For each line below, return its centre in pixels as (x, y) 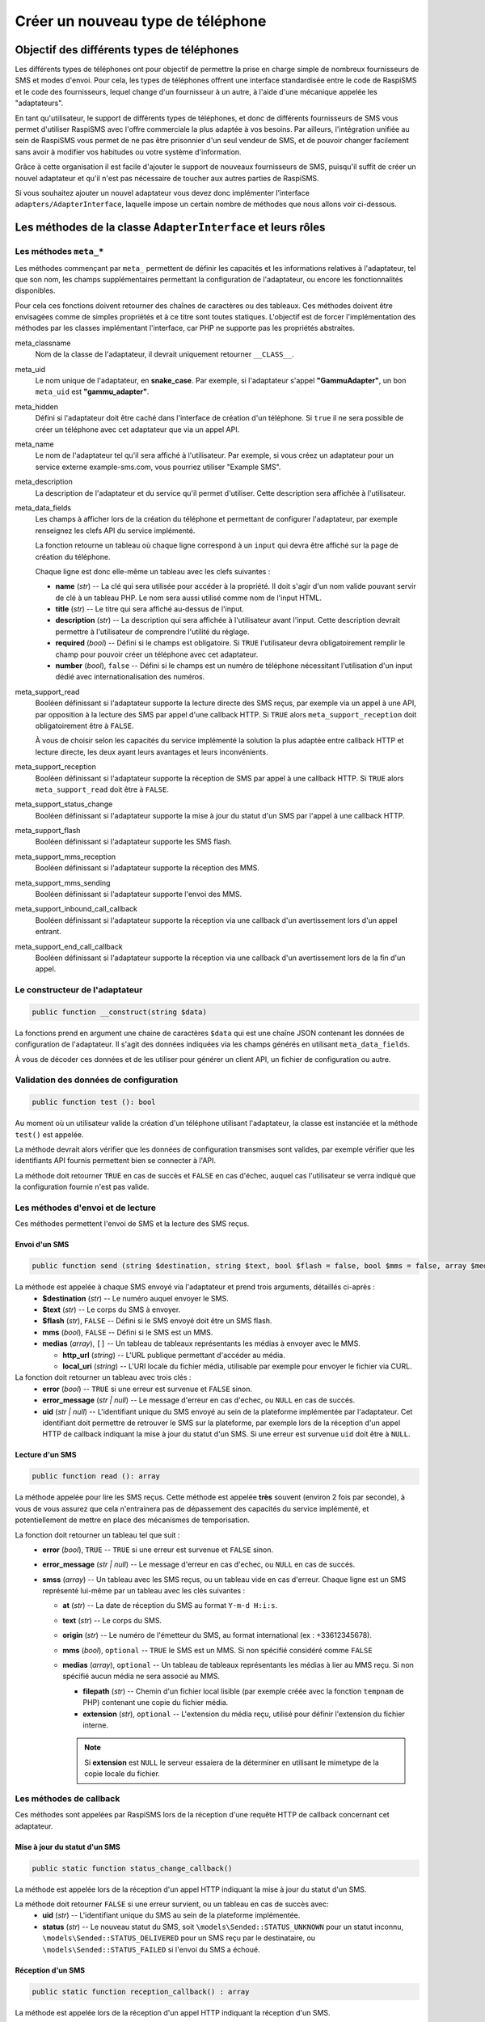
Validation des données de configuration (97, 1080)
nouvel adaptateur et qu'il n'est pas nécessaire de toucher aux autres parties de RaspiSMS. (167, 178)
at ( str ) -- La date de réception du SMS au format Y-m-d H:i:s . (170, 1605)
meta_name (34, 444)
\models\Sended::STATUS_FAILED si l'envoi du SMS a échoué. (151, 1949)
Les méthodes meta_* (59, 252)
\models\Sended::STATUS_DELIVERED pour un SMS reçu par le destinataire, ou (179, 1938)
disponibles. (35, 290)
